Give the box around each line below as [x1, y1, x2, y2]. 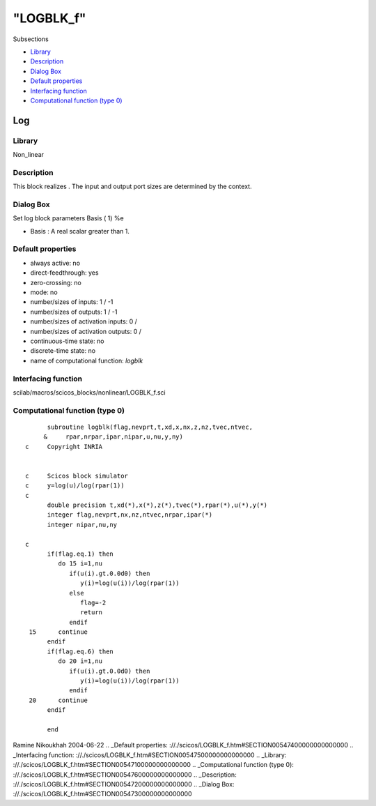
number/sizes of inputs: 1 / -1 [30, 298, 113, 306]
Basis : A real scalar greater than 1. [30, 227, 130, 235]
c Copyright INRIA [25, 443, 103, 450]
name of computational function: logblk [30, 356, 143, 365]
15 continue [29, 628, 88, 636]
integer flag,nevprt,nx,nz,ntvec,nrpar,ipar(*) [47, 511, 212, 519]
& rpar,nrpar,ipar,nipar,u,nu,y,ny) [43, 433, 184, 441]
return [80, 609, 103, 616]
